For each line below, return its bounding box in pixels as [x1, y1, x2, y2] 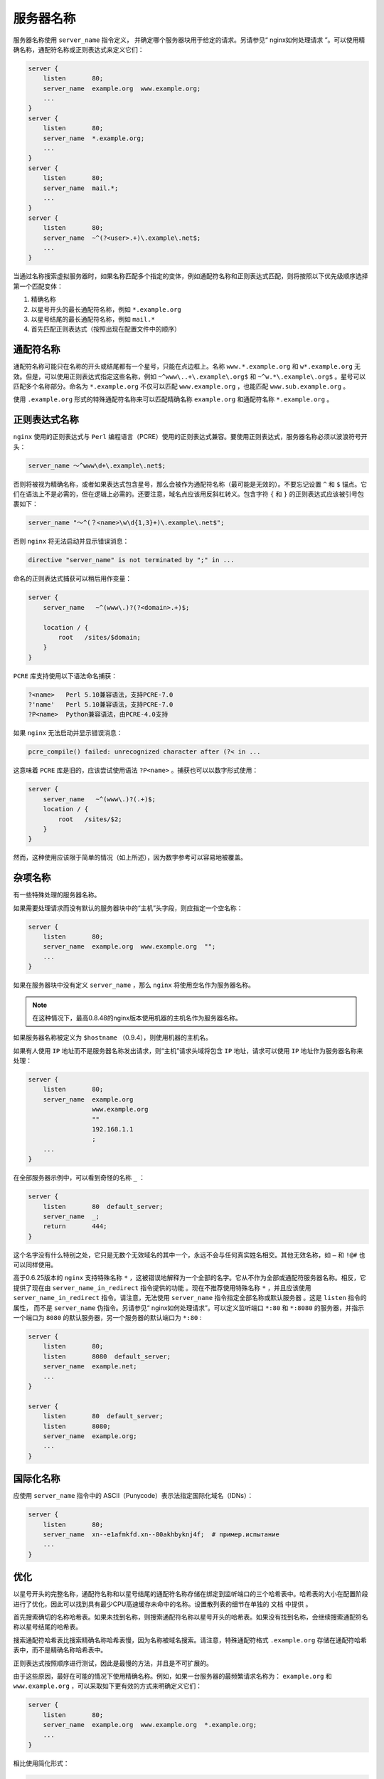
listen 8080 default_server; [43, 1352, 171, 1361]
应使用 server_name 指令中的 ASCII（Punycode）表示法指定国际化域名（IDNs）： [13, 1492, 254, 1500]
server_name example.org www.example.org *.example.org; [43, 1721, 257, 1729]
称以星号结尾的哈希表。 [13, 1622, 82, 1631]
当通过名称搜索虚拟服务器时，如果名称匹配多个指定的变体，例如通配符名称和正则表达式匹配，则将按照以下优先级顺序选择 [13, 272, 368, 280]
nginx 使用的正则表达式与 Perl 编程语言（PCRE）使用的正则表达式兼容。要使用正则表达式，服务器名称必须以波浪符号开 [13, 433, 368, 441]
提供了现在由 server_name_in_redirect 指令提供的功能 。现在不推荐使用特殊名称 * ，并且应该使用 [13, 1283, 311, 1292]
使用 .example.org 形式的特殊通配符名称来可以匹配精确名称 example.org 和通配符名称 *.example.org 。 [13, 395, 334, 403]
